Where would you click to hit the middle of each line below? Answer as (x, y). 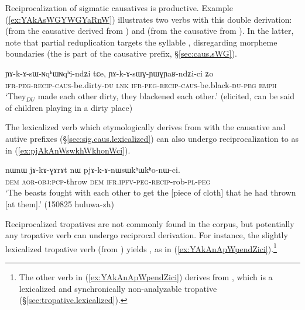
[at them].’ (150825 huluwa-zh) (60, 203)
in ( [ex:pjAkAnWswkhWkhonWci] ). (68, 150)
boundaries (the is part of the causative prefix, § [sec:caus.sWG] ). (121, 53)
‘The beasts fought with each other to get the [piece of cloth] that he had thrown (151, 192)
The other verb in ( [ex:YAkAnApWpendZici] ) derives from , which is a (146, 276)
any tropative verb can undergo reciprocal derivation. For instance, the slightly (147, 235)
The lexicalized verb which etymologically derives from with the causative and (145, 127)
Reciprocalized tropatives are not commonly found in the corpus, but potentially (150, 223)
